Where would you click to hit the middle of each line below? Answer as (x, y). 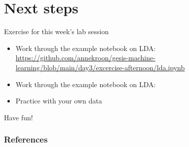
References (26, 139)
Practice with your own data (59, 101)
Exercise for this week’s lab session (57, 31)
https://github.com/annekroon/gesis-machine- (85, 58)
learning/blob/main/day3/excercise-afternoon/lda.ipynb (100, 67)
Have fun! (19, 117)
